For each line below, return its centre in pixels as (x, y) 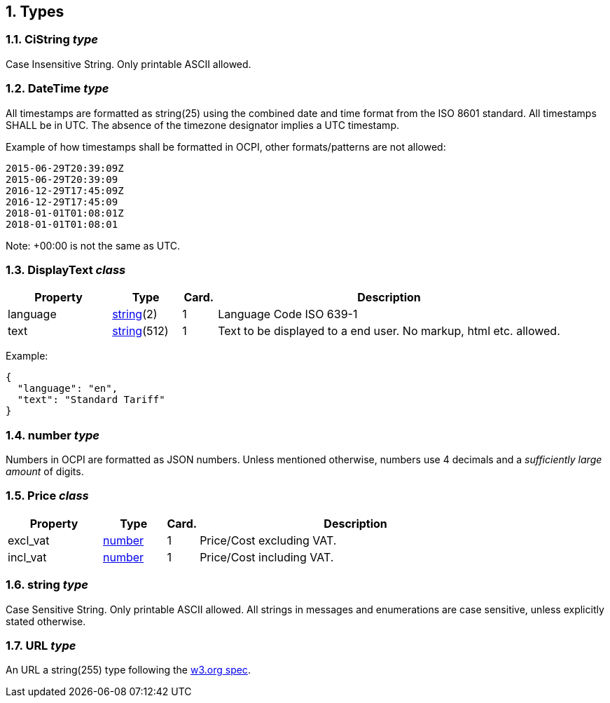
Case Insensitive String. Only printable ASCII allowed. (129, 64)
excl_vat (29, 540)
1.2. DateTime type (57, 89)
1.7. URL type (41, 645)
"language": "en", (68, 389)
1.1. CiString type (52, 40)
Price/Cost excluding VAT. (268, 540)
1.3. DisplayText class (66, 269)
